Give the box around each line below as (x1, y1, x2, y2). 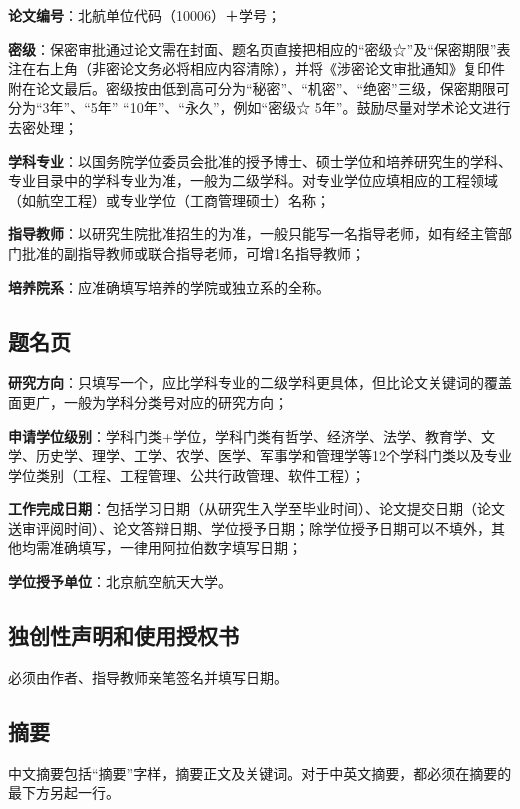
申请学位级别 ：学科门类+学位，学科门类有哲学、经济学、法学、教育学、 (8, 425, 481, 446)
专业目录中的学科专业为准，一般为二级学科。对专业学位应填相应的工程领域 (8, 170, 498, 191)
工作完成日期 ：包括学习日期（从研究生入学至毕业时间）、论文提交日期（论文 (8, 498, 505, 519)
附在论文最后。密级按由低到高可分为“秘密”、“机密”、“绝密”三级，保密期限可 (8, 77, 510, 98)
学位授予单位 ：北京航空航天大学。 (8, 571, 232, 592)
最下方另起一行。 (8, 782, 120, 803)
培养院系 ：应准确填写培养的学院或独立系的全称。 (8, 276, 330, 297)
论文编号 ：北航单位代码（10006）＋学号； (8, 5, 281, 25)
